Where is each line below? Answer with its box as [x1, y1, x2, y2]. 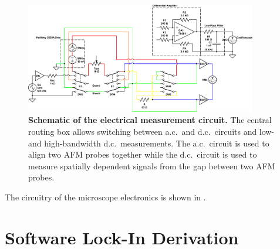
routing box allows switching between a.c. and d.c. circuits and [28, 125, 257, 137]
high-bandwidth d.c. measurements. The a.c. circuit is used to [44, 137, 269, 149]
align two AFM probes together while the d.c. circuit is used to [28, 148, 257, 161]
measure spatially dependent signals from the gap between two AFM [28, 159, 275, 172]
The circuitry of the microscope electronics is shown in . [5, 190, 206, 203]
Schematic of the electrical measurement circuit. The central [28, 114, 272, 126]
